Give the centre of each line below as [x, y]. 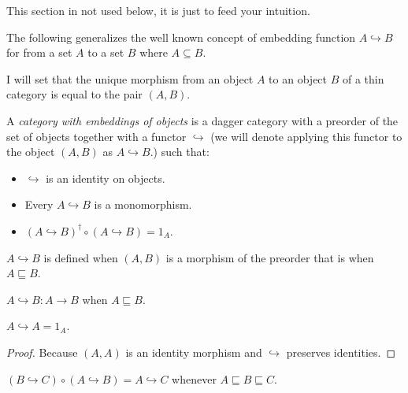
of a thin [363, 78]
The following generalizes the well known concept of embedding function [181, 37]
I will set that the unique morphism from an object [130, 78]
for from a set [39, 52]
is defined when [81, 257]
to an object [298, 78]
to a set [106, 52]
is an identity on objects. [106, 178]
